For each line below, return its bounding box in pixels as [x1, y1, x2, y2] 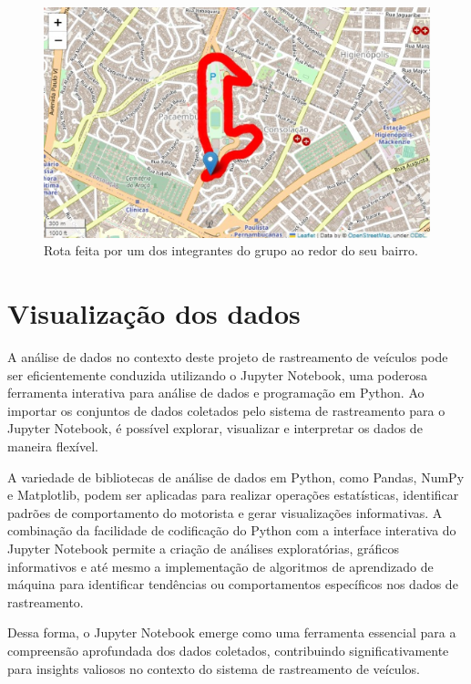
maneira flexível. [7, 437, 98, 455]
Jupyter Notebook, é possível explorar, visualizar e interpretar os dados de [7, 419, 423, 438]
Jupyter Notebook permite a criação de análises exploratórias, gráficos [7, 538, 400, 557]
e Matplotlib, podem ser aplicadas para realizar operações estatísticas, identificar [7, 485, 459, 504]
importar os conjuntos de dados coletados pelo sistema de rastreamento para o [7, 400, 445, 420]
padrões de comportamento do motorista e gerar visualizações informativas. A [7, 503, 443, 522]
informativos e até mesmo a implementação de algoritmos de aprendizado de [7, 556, 434, 575]
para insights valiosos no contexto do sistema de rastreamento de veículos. [7, 658, 420, 678]
